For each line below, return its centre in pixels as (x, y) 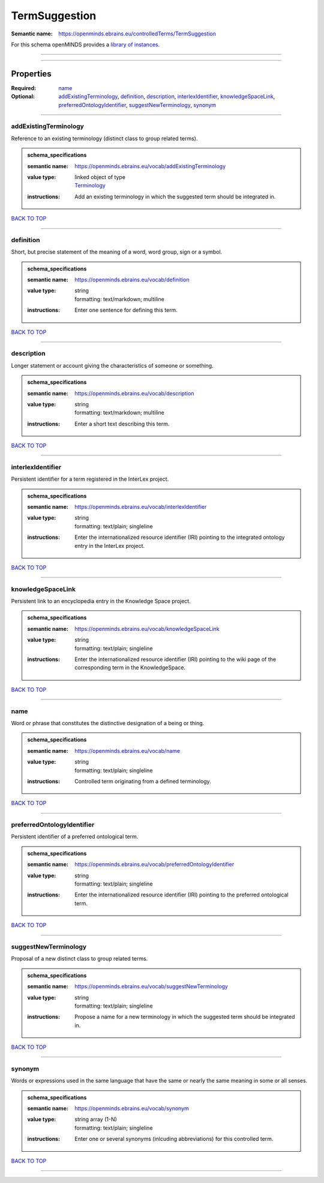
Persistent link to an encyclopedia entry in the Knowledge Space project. (101, 601)
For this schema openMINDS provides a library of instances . (85, 44)
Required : (23, 88)
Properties (31, 74)
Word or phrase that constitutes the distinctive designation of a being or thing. (108, 723)
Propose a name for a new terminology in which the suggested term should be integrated (185, 1017)
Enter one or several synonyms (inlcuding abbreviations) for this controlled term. (174, 1139)
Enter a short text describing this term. (122, 424)
